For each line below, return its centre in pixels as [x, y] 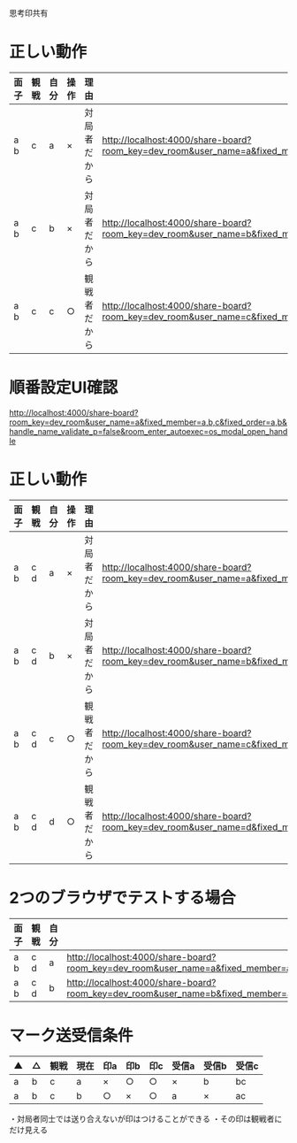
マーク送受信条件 [72, 1036]
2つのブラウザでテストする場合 [122, 898]
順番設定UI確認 [64, 388]
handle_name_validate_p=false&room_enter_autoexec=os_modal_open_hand [148, 431]
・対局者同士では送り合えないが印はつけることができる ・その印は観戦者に [146, 1118]
